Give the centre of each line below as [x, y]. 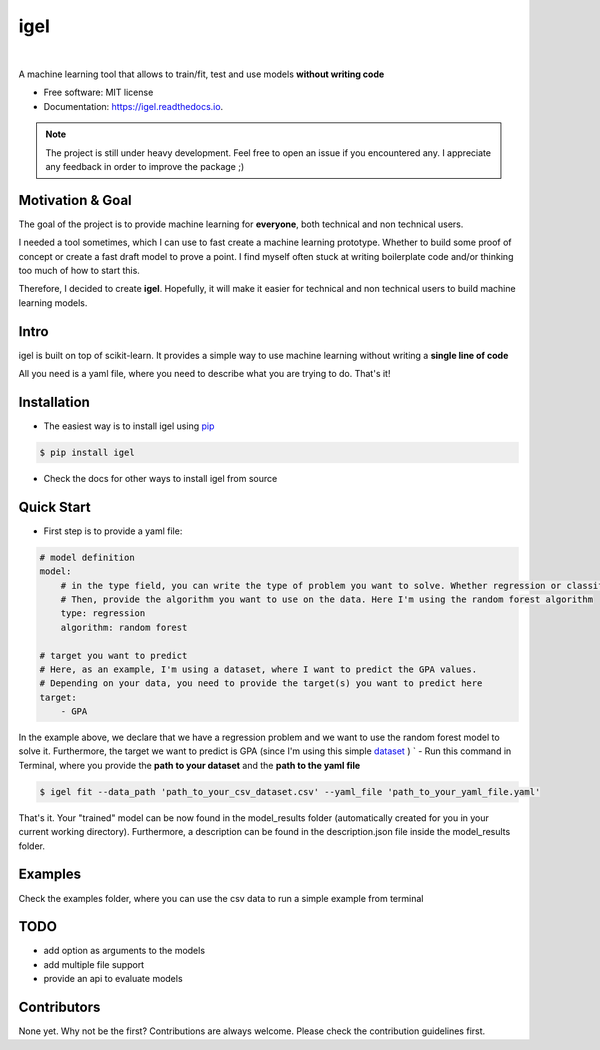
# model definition [87, 557]
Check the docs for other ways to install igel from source [160, 478]
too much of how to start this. [79, 270]
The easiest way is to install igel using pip [129, 426]
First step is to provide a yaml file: [113, 531]
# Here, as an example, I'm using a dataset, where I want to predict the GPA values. [258, 669]
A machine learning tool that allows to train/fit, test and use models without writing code [201, 74]
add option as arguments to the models [124, 951]
